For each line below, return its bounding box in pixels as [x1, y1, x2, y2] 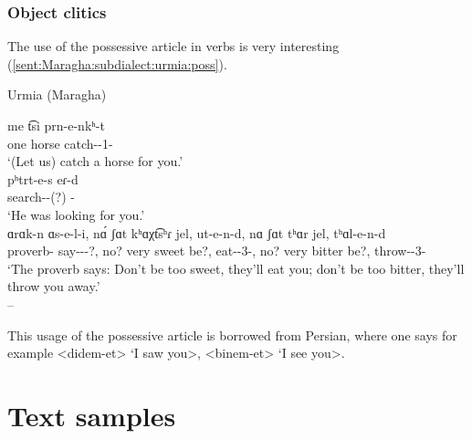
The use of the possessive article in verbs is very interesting [7, 37, 340, 56]
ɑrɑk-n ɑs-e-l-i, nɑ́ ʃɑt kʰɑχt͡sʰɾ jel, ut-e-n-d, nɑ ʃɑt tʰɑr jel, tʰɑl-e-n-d [7, 223, 386, 242]
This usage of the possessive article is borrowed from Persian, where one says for [7, 325, 457, 344]
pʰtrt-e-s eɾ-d [7, 169, 79, 188]
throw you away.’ [7, 277, 100, 296]
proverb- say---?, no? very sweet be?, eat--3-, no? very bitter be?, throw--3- [7, 241, 426, 260]
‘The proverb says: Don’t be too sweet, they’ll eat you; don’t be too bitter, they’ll [7, 258, 465, 277]
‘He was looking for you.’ [7, 204, 145, 224]
